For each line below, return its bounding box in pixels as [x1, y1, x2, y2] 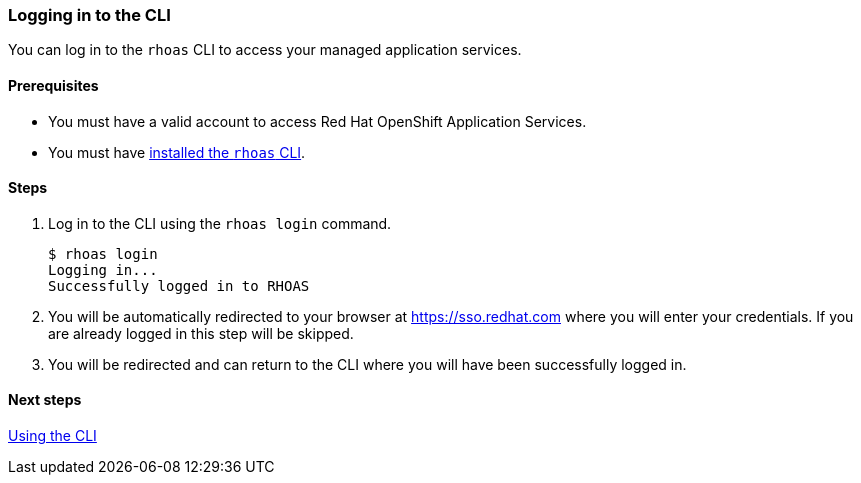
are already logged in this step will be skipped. [48, 324, 354, 342]
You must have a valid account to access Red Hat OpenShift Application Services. [48, 112, 587, 130]
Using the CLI [8, 427, 97, 445]
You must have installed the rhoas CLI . [48, 143, 306, 161]
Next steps [8, 391, 82, 409]
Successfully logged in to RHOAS [48, 277, 310, 294]
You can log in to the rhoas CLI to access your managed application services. [8, 41, 522, 59]
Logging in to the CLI [8, 5, 171, 25]
